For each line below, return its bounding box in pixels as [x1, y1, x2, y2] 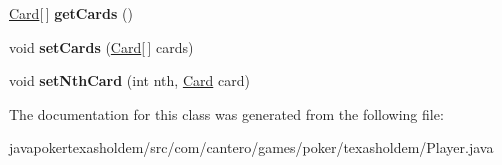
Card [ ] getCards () [9, 3, 133, 23]
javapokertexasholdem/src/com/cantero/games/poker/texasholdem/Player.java [9, 137, 494, 158]
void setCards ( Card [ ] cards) [9, 36, 194, 57]
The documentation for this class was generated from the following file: [9, 103, 444, 124]
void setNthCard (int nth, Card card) [9, 70, 250, 91]
